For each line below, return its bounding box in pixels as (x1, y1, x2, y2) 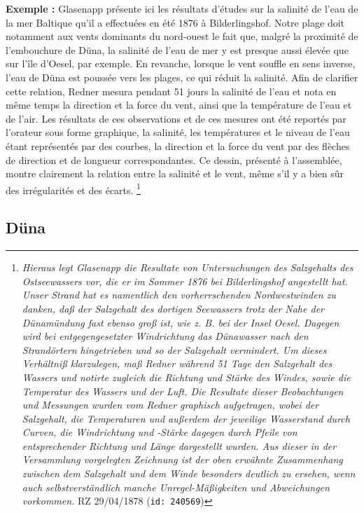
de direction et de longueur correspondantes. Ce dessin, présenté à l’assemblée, (6, 152, 342, 167)
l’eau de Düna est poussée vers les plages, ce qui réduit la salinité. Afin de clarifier (6, 69, 358, 84)
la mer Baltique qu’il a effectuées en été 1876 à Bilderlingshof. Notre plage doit (6, 15, 345, 29)
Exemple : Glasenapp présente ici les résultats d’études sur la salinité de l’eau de (6, 1, 358, 15)
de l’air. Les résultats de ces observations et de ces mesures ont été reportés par (6, 111, 346, 125)
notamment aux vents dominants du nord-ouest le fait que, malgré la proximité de (6, 29, 358, 43)
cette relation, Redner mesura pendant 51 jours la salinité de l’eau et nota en (6, 83, 337, 98)
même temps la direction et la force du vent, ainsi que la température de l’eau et (6, 97, 352, 112)
